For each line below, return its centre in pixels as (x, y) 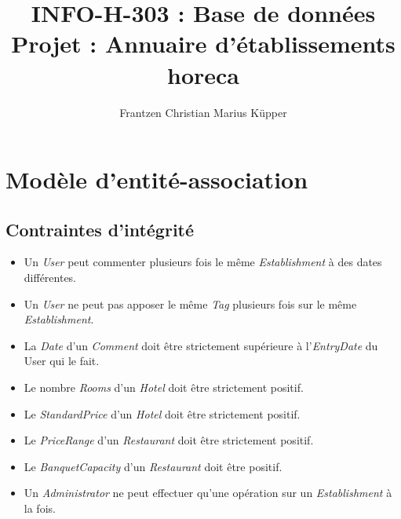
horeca (203, 74)
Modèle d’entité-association (157, 179)
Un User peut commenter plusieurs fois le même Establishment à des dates (203, 262)
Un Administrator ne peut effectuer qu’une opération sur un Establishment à (208, 493)
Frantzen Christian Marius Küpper (203, 112)
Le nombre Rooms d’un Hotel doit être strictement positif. (164, 387)
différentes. (50, 278)
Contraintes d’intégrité (100, 229)
